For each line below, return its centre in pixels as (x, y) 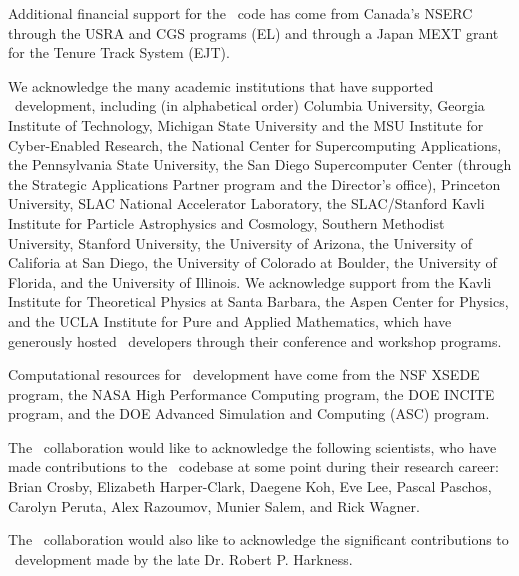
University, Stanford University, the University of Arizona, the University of (240, 242)
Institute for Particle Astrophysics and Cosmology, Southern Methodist (226, 222)
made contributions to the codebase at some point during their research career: (253, 466)
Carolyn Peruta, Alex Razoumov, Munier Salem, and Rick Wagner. (214, 505)
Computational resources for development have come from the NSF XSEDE (244, 374)
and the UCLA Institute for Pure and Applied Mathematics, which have (230, 320)
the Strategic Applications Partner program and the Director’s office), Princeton (254, 183)
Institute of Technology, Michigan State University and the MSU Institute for (246, 124)
